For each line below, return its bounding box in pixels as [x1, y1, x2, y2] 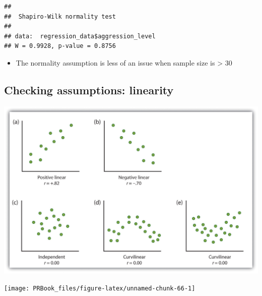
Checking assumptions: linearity [4, 82, 174, 97]
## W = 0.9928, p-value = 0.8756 [4, 42, 116, 50]
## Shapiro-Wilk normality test [4, 13, 116, 20]
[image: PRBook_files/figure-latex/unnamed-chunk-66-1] [4, 284, 195, 292]
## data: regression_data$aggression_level [4, 32, 156, 40]
